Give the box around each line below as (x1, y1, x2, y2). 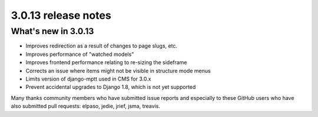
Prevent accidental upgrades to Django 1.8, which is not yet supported (25, 83, 196, 91)
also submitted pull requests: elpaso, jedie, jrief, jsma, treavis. (11, 103, 160, 110)
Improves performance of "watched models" (25, 51, 134, 58)
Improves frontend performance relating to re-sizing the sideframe (25, 59, 188, 66)
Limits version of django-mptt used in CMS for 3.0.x (25, 75, 151, 82)
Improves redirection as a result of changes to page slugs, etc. (25, 42, 178, 49)
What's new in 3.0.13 (11, 26, 94, 36)
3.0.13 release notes (11, 9, 111, 22)
